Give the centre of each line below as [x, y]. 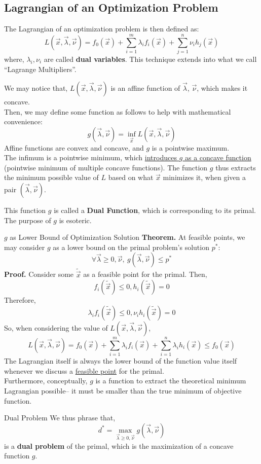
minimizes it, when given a [204, 177]
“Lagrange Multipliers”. [40, 69]
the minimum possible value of [51, 177]
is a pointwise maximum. [191, 147]
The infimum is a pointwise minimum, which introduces [90, 157]
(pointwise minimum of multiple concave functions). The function [106, 167]
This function [25, 210]
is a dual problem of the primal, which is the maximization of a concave [119, 445]
